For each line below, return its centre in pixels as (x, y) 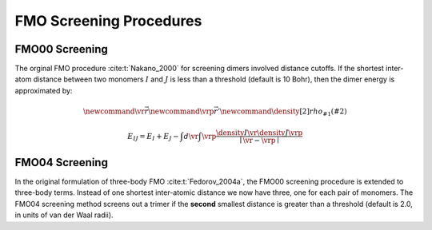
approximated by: (44, 90)
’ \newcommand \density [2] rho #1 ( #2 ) (282, 112)
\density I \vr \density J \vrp (260, 133)
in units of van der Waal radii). (64, 215)
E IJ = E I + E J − (153, 137)
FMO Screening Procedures (108, 21)
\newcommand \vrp (181, 111)
